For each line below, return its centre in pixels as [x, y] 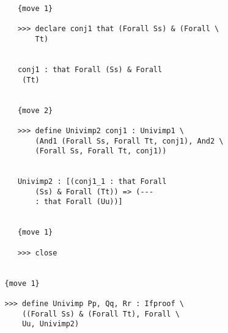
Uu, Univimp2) [51, 324]
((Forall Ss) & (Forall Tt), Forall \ [101, 314]
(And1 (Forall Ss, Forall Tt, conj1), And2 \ [129, 141]
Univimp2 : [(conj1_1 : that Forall [92, 182]
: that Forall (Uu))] [79, 202]
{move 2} [35, 110]
